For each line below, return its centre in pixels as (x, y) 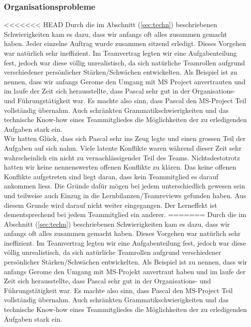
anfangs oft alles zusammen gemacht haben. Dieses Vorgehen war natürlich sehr (122, 233)
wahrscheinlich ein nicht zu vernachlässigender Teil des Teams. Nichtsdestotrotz (122, 157)
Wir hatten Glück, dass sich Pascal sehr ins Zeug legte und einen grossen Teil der (125, 138)
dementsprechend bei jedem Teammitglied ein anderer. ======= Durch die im (125, 214)
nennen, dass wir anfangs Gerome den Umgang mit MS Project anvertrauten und (125, 81)
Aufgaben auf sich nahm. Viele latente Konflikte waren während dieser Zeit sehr (123, 148)
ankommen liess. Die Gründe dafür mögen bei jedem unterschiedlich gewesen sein (125, 186)
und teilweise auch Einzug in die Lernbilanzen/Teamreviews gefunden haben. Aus (125, 195)
